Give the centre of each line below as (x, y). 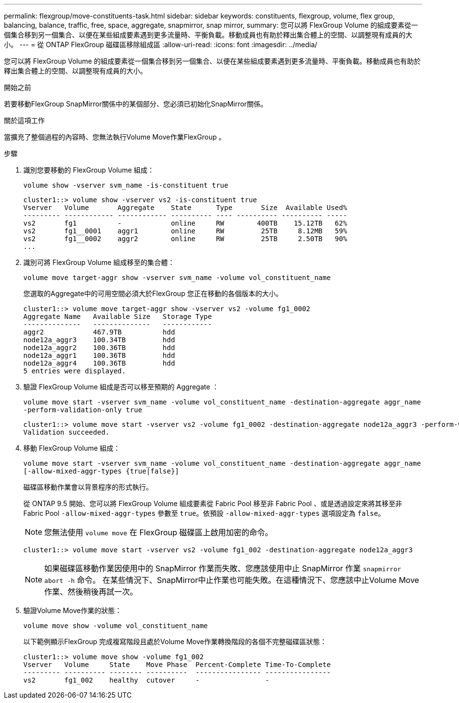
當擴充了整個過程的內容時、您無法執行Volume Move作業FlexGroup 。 (115, 137)
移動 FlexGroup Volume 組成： (72, 448)
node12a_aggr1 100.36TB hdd (99, 355)
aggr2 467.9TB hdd (99, 332)
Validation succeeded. (67, 432)
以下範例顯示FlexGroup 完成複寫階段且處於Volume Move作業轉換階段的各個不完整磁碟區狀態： (175, 641)
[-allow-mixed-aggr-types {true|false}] (101, 471)
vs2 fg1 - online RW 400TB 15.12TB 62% (185, 223)
